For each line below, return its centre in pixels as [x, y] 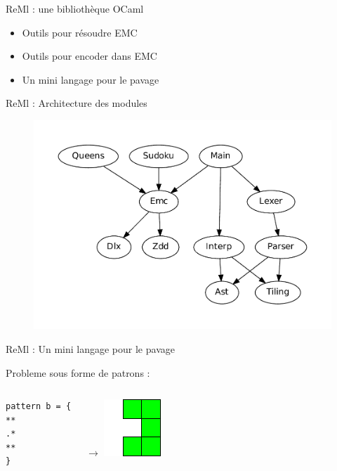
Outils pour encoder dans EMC [90, 56]
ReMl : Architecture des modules [77, 103]
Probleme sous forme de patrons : [78, 372]
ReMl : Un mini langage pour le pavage [90, 348]
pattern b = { [39, 407]
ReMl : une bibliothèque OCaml [75, 8]
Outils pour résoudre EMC [80, 32]
